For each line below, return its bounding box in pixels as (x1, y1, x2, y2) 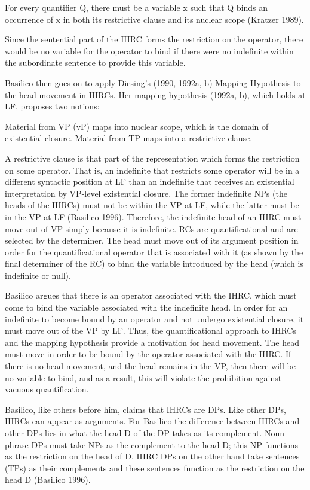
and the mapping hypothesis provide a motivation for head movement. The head (5, 336, 299, 348)
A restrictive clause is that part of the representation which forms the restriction (5, 151, 300, 164)
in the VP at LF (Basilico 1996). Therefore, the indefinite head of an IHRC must (5, 210, 302, 223)
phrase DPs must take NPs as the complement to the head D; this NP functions (5, 438, 299, 451)
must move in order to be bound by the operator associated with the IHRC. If (5, 348, 291, 360)
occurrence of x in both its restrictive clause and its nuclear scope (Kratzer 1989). (5, 13, 304, 25)
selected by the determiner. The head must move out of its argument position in (5, 234, 299, 246)
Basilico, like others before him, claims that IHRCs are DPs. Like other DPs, (5, 403, 286, 415)
